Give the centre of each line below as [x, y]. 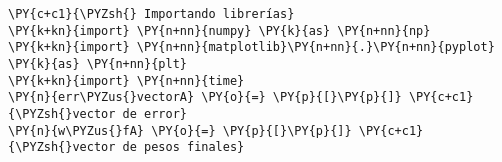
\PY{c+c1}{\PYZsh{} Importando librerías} [151, 14]
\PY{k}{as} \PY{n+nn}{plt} [97, 63]
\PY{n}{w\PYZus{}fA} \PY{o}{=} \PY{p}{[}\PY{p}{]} [180, 130]
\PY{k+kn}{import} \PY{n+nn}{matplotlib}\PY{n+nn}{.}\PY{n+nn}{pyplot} [251, 47]
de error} [154, 113]
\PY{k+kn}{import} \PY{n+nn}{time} [126, 80]
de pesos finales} [183, 147]
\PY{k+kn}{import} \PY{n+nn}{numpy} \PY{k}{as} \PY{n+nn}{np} [219, 30]
